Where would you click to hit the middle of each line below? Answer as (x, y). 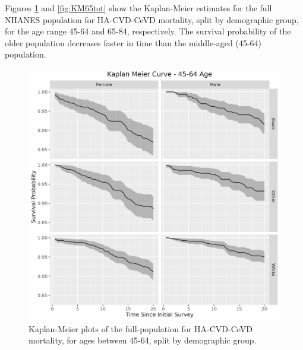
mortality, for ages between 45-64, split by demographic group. (143, 340)
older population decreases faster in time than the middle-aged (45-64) (133, 42)
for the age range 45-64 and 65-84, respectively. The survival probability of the (148, 31)
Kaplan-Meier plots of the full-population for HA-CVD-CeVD (141, 328)
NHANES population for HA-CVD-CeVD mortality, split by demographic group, (152, 19)
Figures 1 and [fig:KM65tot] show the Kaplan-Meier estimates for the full (138, 8)
